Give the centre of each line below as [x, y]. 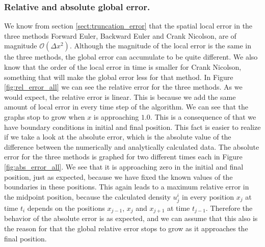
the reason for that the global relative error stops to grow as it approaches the [126, 228]
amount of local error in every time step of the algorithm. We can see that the [126, 107]
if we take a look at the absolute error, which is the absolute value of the [118, 137]
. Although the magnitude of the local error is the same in [160, 46]
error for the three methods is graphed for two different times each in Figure [123, 157]
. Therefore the [229, 208]
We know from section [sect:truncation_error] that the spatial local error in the [128, 26]
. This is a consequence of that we [203, 116]
